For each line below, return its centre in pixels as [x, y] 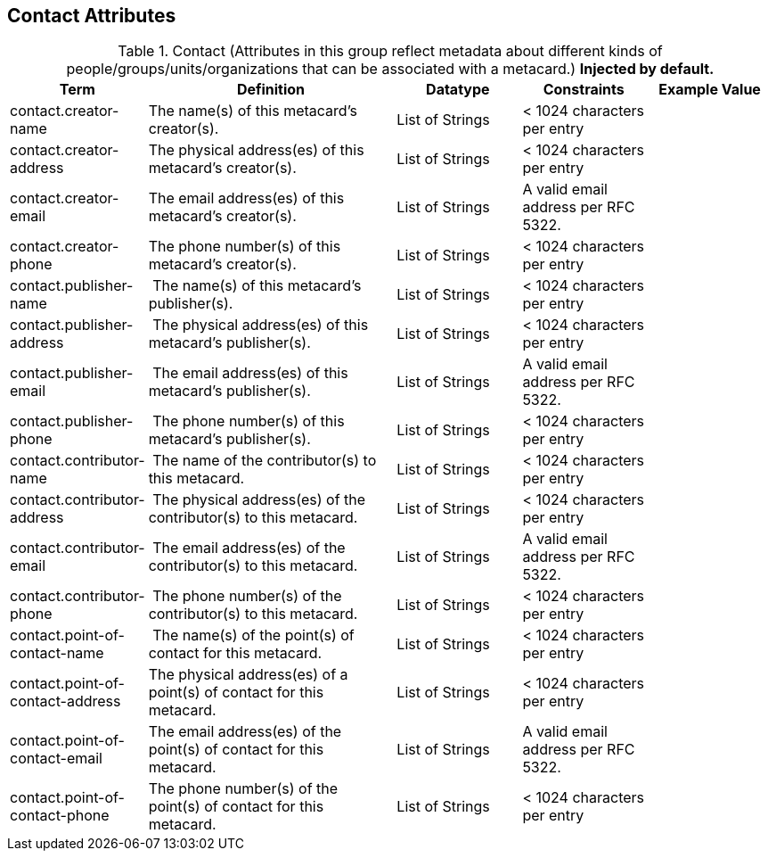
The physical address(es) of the [259, 500]
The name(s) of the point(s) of [253, 635]
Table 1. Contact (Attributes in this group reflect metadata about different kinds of [390, 51]
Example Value [710, 90]
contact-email [56, 759]
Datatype [458, 90]
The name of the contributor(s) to [265, 461]
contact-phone [60, 816]
